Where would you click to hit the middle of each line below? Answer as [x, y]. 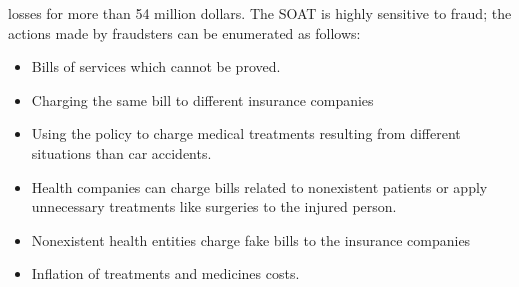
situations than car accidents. [121, 152]
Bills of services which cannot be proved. [156, 66]
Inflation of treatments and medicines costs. [165, 273]
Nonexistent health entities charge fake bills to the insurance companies [251, 239]
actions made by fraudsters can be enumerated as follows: [184, 32]
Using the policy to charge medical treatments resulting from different [246, 133]
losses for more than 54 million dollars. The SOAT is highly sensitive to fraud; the [260, 13]
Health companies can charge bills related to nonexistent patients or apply [259, 186]
